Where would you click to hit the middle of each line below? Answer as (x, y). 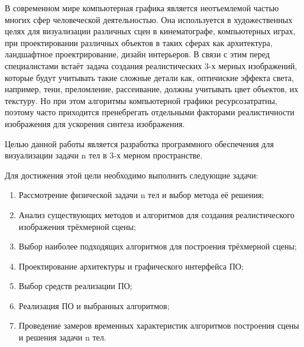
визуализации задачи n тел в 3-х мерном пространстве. (104, 155)
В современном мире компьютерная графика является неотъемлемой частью (142, 8)
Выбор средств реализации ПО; (75, 286)
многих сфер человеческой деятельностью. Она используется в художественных (149, 19)
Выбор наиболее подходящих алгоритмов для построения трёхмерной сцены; (158, 246)
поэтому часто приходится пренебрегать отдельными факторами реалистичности (150, 112)
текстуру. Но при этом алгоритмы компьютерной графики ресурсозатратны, (141, 100)
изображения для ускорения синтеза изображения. (95, 123)
